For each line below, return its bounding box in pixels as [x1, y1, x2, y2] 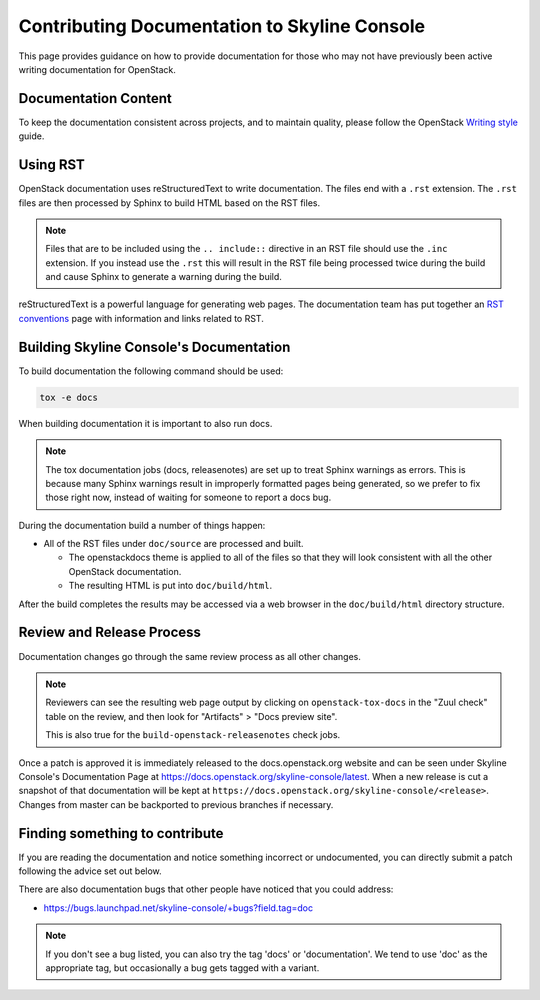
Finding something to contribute [18, 825, 224, 842]
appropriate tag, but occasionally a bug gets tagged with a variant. [45, 961, 320, 974]
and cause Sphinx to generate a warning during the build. [45, 271, 282, 283]
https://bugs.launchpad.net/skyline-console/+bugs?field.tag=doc [43, 901, 314, 914]
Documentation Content [18, 90, 172, 107]
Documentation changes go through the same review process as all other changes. [18, 650, 362, 662]
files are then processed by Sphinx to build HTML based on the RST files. [18, 196, 320, 209]
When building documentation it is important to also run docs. [18, 417, 273, 429]
